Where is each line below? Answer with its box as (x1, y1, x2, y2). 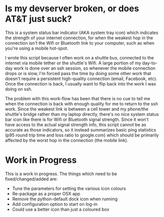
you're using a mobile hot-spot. (5, 45, 69, 51)
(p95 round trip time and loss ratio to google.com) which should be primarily (5, 132, 159, 138)
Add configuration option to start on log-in (12, 201, 98, 207)
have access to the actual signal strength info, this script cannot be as (5, 121, 146, 128)
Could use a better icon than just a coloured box (12, 206, 110, 212)
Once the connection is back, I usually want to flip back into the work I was (5, 81, 156, 86)
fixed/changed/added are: (5, 176, 58, 182)
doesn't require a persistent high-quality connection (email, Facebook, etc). (5, 76, 158, 81)
